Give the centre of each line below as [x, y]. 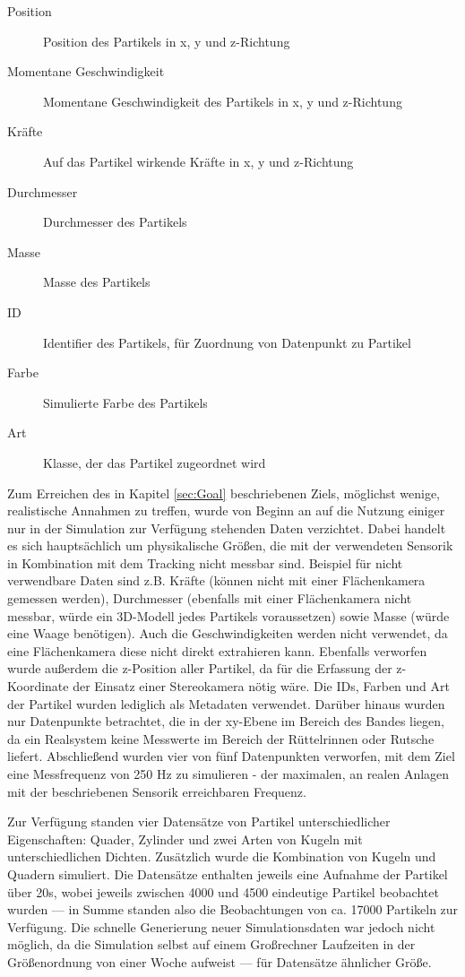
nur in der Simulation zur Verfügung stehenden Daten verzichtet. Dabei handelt [227, 527]
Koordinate [38, 686]
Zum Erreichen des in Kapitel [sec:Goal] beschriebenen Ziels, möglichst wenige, [224, 493]
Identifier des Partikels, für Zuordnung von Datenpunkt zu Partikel [227, 342]
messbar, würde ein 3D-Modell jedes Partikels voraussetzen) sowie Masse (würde [228, 615]
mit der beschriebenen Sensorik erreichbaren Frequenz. [157, 791]
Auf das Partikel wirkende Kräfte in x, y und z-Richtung [198, 161]
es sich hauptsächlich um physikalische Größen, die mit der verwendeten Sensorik [230, 545]
